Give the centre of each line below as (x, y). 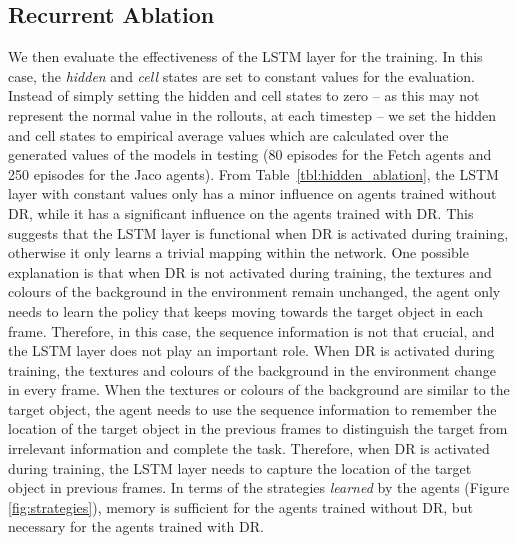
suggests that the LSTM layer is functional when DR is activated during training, (258, 232)
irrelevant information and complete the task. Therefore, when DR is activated (249, 448)
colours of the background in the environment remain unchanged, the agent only (254, 291)
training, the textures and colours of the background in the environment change (252, 369)
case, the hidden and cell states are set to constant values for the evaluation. (242, 75)
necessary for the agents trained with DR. (136, 526)
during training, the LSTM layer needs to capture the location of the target (240, 467)
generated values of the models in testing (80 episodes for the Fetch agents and (250, 154)
